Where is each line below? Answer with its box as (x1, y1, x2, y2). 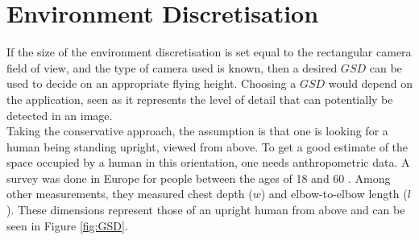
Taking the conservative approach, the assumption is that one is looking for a (6, 122, 388, 139)
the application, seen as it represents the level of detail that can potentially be (6, 90, 393, 107)
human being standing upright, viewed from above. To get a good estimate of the (6, 138, 409, 155)
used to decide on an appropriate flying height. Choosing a (6, 75, 297, 92)
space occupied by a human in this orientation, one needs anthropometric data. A (6, 154, 410, 171)
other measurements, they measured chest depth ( (6, 185, 253, 202)
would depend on (328, 75, 413, 92)
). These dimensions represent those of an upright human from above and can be (6, 201, 405, 218)
